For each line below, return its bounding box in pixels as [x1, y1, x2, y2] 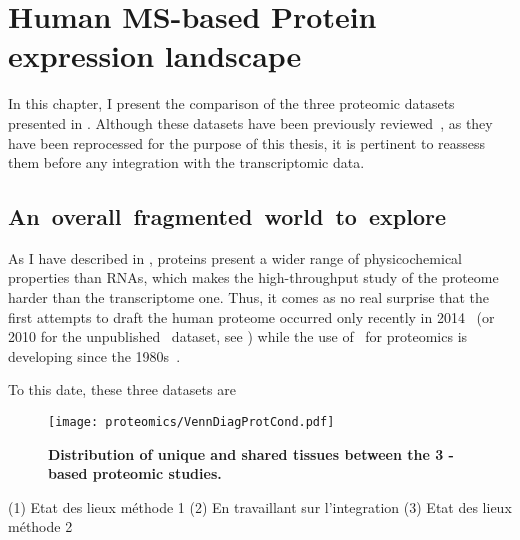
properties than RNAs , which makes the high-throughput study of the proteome [8, 267, 499, 288]
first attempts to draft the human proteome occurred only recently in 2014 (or [8, 306, 495, 327]
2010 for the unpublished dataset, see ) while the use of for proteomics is [8, 326, 468, 347]
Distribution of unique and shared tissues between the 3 [48, 443, 444, 464]
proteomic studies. [92, 463, 222, 484]
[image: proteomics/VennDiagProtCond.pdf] [48, 415, 335, 430]
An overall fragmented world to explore [8, 201, 447, 232]
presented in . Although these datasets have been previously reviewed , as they [8, 112, 493, 133]
